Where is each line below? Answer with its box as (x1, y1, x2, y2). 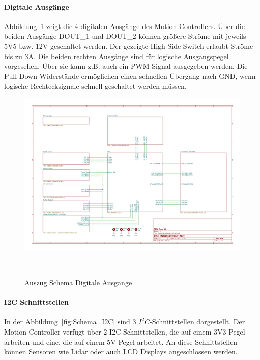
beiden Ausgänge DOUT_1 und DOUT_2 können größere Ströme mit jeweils (4, 31, 246, 41)
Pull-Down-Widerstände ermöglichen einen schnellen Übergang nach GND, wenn (4, 70, 256, 81)
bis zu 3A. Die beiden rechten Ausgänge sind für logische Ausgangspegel (4, 50, 229, 61)
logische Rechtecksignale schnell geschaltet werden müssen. (4, 80, 187, 91)
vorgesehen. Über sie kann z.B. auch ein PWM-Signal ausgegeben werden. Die (4, 61, 248, 71)
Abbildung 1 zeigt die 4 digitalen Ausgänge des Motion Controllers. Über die (4, 20, 245, 31)
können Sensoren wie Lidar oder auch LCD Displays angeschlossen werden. (4, 346, 238, 357)
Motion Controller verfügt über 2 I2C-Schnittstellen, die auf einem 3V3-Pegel (4, 326, 245, 337)
